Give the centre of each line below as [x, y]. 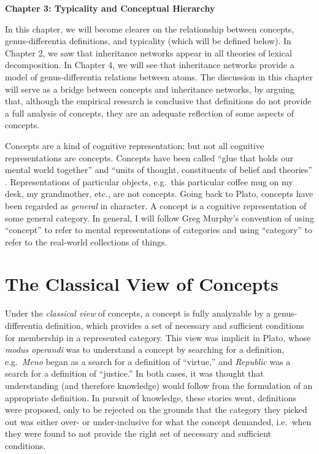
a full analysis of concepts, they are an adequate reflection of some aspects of [150, 113]
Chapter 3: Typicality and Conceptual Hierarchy [110, 8]
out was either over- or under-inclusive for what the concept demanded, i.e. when [158, 421]
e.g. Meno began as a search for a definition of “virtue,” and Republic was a [148, 361]
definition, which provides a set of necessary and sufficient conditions [175, 325]
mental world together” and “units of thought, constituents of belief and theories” [159, 170]
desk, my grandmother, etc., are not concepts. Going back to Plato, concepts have [159, 194]
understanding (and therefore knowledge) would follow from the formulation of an [159, 385]
